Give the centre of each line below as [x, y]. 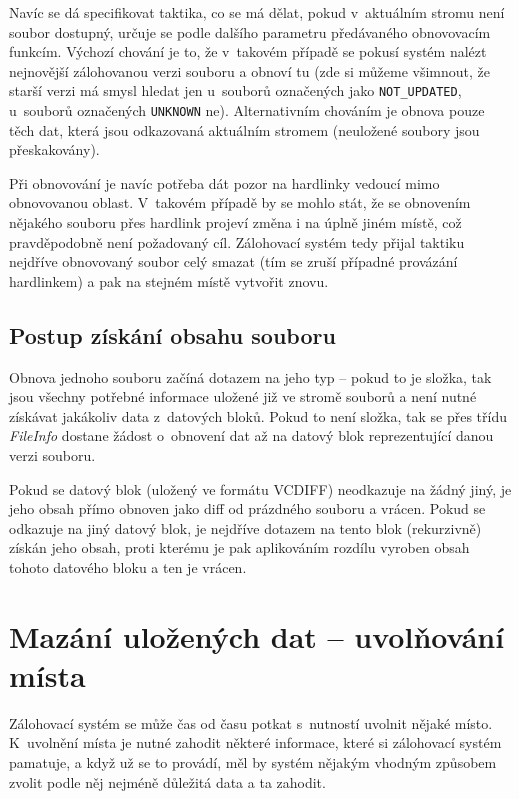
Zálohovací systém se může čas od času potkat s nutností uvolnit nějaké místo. [251, 722]
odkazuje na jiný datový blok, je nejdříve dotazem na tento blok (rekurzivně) [245, 527]
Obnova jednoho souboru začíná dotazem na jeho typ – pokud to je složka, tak [250, 376]
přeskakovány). [54, 149]
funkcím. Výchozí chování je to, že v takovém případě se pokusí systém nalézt [248, 51]
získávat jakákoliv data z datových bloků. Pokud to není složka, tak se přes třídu [258, 415]
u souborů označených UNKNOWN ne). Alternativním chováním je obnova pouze [247, 110]
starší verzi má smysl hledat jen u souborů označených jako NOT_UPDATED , [235, 90]
